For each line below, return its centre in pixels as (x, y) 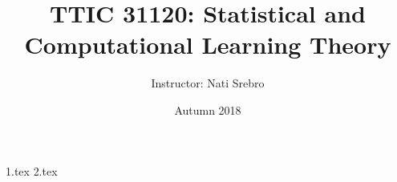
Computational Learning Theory (208, 44)
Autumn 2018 (208, 109)
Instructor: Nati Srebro (208, 83)
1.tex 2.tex (32, 170)
